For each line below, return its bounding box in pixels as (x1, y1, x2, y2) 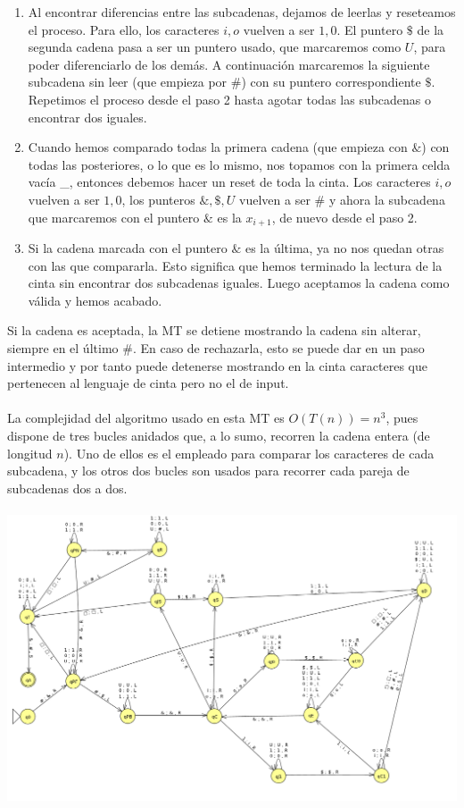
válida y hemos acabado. (28, 290, 162, 309)
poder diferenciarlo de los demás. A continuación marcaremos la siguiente (28, 55, 430, 73)
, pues (385, 408, 418, 427)
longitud (7, 443, 53, 462)
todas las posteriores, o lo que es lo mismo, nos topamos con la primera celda (28, 155, 451, 173)
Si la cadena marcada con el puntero (28, 238, 228, 257)
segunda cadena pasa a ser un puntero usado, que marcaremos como (28, 38, 402, 56)
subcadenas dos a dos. (7, 478, 128, 497)
